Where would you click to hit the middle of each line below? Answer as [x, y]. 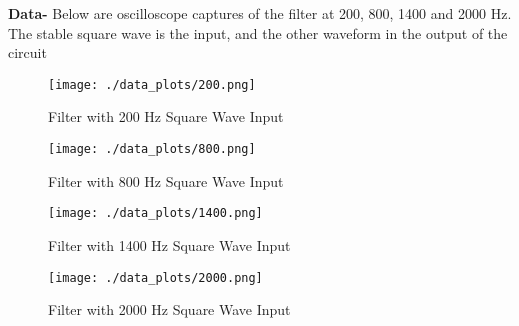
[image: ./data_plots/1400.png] [155, 213]
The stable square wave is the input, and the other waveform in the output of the [258, 32]
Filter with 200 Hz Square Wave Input [166, 116]
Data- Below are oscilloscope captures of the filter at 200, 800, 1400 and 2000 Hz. [260, 13]
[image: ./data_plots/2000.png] [155, 277]
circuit [27, 52]
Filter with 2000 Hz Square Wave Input [169, 309]
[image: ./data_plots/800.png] [152, 149]
